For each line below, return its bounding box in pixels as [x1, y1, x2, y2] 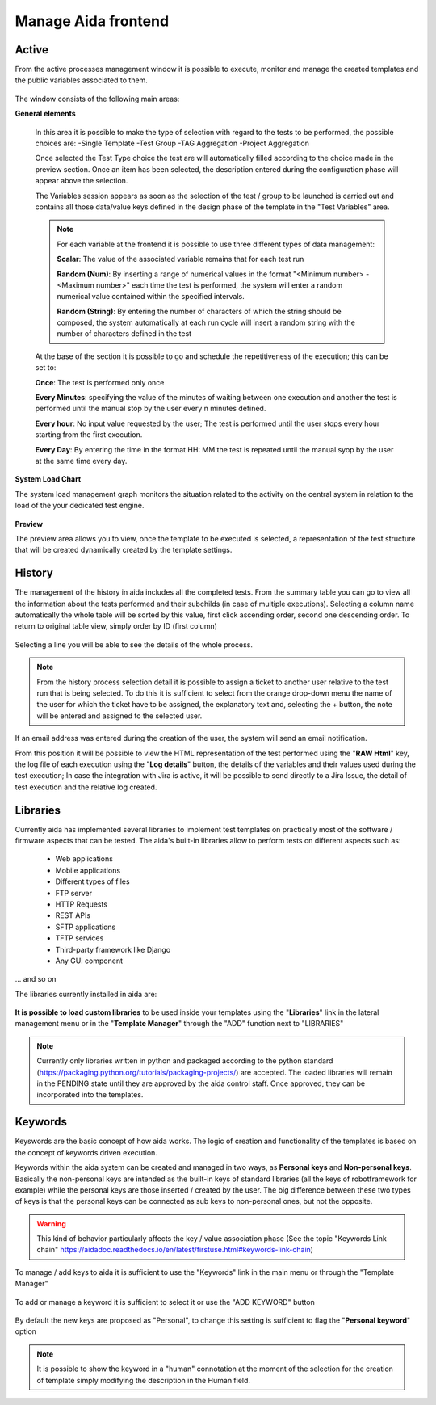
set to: [35, 363, 57, 372]
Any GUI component [55, 956, 123, 965]
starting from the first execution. [35, 430, 143, 440]
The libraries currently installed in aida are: [15, 989, 157, 999]
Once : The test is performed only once [35, 377, 165, 387]
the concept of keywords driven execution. [15, 1147, 157, 1157]
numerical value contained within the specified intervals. [57, 292, 245, 301]
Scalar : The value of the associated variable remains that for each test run [57, 254, 304, 264]
